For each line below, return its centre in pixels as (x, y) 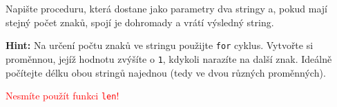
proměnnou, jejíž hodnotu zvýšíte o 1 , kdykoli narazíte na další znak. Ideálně (169, 58)
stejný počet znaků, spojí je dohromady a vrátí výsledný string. (140, 22)
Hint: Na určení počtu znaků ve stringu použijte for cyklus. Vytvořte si (160, 45)
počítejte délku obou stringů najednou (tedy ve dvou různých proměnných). (166, 72)
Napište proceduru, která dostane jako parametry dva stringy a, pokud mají (167, 8)
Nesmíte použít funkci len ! (62, 96)
